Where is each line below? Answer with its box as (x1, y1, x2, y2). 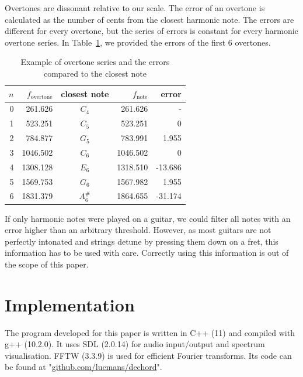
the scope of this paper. (5, 258, 89, 270)
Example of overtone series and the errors (20, 56, 170, 68)
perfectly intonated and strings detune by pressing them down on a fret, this (5, 235, 278, 247)
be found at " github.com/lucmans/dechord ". (5, 361, 162, 373)
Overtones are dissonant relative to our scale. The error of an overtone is (5, 2, 265, 13)
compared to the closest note (43, 67, 147, 79)
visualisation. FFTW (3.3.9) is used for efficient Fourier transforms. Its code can (5, 349, 292, 361)
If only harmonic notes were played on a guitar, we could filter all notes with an (5, 212, 291, 224)
